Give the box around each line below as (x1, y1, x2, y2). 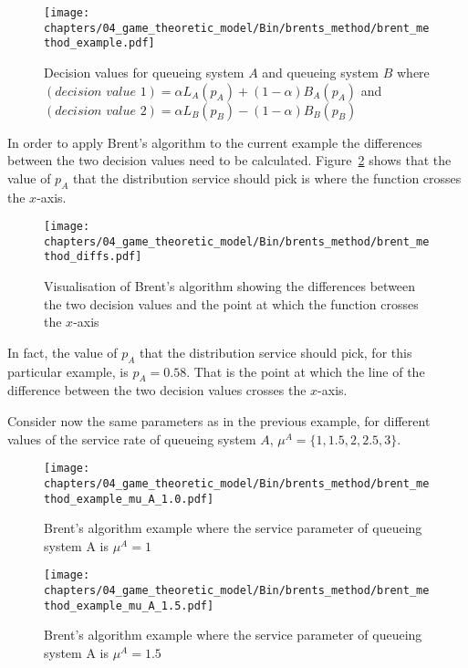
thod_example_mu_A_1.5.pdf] (44, 599, 214, 612)
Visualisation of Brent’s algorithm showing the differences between (44, 277, 416, 296)
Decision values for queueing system (44, 62, 244, 81)
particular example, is (7, 361, 129, 381)
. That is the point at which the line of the (186, 361, 425, 381)
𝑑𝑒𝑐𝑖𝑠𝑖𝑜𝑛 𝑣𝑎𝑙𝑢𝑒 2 (55, 104, 147, 118)
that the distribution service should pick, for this (140, 342, 412, 361)
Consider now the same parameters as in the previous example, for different (7, 412, 431, 431)
